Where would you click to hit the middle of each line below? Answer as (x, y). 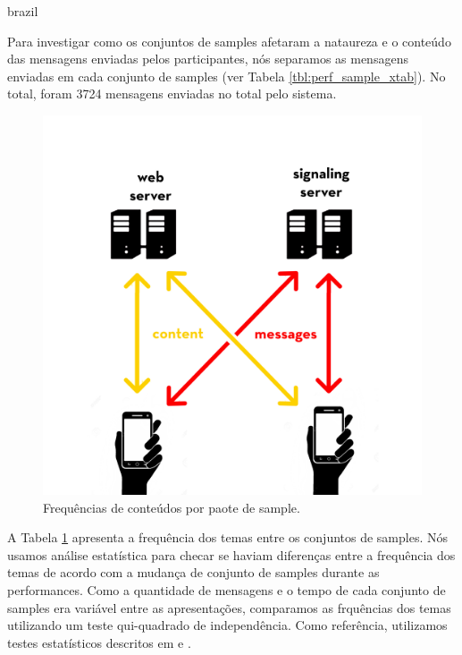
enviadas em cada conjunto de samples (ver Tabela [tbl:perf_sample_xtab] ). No (227, 76)
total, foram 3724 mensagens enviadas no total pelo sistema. (172, 94)
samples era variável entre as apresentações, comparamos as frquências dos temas (229, 607)
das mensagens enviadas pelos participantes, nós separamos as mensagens (208, 59)
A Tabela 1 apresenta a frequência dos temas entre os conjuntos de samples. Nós (228, 537)
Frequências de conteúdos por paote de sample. (172, 507)
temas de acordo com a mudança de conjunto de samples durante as (193, 572)
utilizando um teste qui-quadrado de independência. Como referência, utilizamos (227, 625)
